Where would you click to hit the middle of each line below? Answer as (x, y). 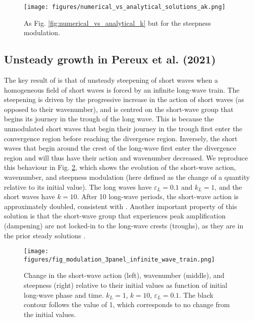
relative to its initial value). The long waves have (78, 187)
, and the (228, 187)
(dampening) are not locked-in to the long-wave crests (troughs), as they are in (124, 225)
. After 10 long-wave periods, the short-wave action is (158, 196)
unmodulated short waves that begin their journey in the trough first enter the (123, 129)
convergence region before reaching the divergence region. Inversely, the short (121, 138)
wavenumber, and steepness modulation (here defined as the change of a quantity (127, 177)
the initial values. (50, 314)
